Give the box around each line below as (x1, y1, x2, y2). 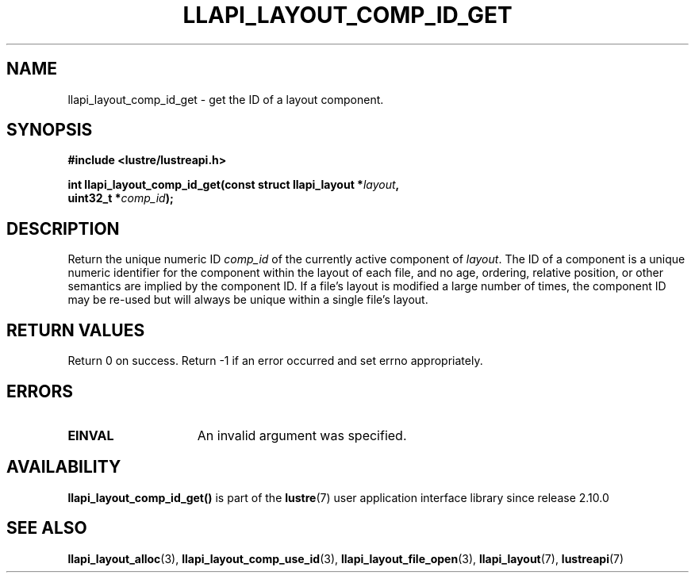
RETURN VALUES (6, 320, 145, 340)
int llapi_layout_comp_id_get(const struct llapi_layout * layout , (67, 178, 400, 192)
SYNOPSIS (6, 120, 93, 140)
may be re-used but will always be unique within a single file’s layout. (67, 293, 428, 307)
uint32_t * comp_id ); (67, 191, 174, 205)
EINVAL (67, 427, 114, 443)
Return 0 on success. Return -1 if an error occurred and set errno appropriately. (67, 354, 483, 368)
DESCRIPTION (6, 218, 120, 239)
